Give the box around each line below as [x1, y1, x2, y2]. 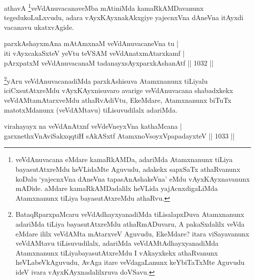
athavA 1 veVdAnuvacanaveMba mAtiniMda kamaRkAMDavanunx [4, 1, 204, 13]
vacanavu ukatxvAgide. [4, 22, 74, 32]
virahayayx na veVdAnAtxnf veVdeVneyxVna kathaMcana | [4, 121, 182, 131]
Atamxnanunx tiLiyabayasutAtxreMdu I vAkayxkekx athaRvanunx [15, 247, 218, 257]
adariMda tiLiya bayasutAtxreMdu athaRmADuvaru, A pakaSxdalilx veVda [15, 219, 245, 229]
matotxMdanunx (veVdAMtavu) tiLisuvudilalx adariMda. [4, 104, 178, 115]
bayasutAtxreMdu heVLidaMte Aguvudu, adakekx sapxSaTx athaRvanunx [15, 164, 240, 174]
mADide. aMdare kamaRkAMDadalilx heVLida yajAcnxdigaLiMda [15, 183, 218, 193]
